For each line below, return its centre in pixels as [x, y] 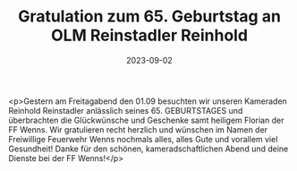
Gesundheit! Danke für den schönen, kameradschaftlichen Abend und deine [148, 149]
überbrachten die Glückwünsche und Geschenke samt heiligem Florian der [146, 120]
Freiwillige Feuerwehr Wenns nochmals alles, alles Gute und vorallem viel [143, 139]
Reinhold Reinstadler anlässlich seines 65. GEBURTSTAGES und [126, 110]
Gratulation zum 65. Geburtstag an [149, 17]
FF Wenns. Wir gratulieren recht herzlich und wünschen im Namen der [138, 129]
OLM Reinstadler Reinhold [149, 35]
